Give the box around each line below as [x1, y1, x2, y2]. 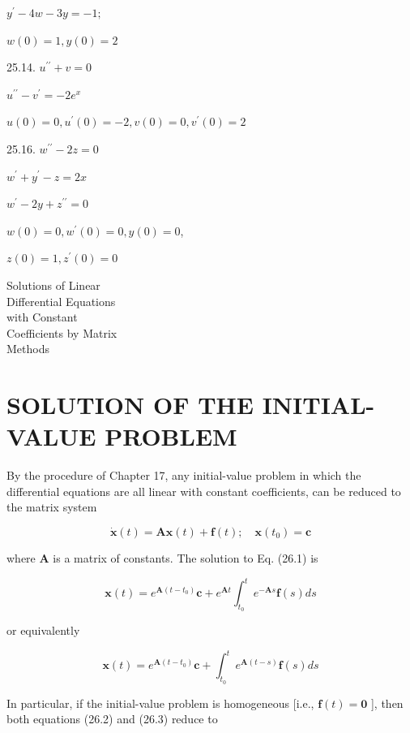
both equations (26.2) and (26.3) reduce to [6, 710, 218, 727]
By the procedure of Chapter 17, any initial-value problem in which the [6, 467, 361, 484]
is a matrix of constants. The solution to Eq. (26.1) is [53, 550, 318, 566]
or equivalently [6, 622, 80, 639]
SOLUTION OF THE [6, 388, 254, 421]
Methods [6, 340, 49, 357]
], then [370, 694, 404, 711]
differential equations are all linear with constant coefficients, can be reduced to [6, 482, 401, 499]
